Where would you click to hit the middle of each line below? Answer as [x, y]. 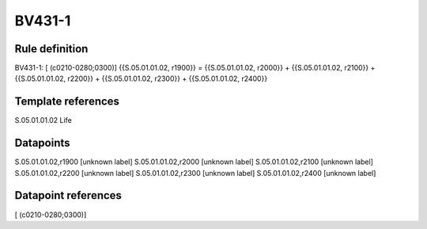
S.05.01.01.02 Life [43, 120]
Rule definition [51, 49]
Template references [67, 102]
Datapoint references [68, 195]
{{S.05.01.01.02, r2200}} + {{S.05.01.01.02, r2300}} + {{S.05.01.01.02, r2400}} [141, 78]
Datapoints [42, 143]
